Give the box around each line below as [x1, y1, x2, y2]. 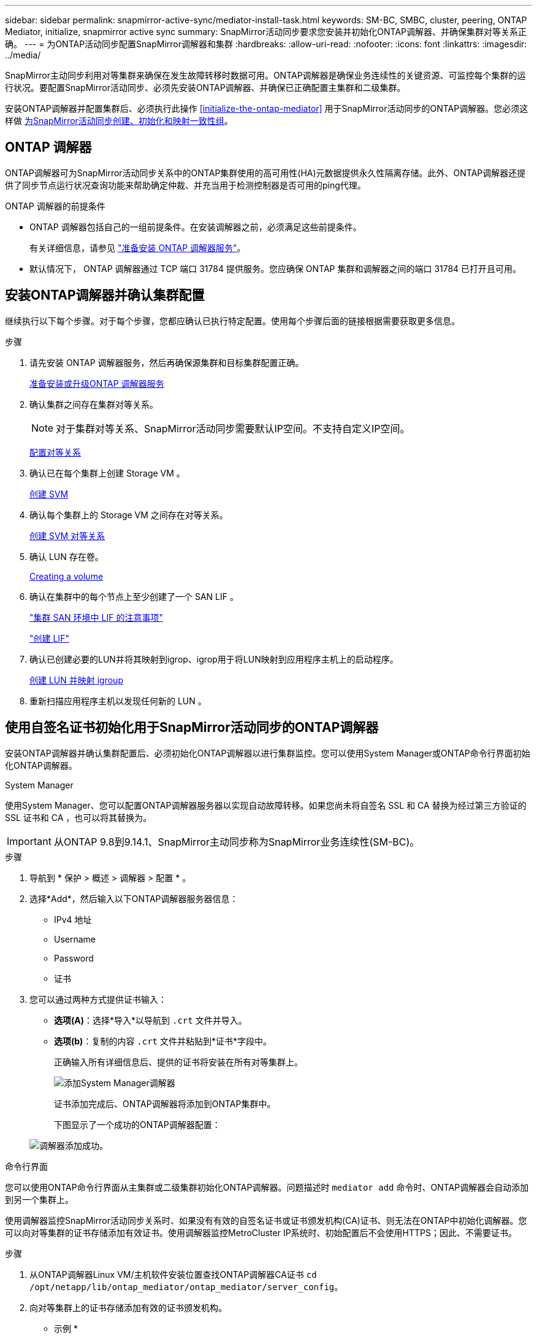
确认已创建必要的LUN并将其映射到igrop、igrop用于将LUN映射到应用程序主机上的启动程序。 [29, 653, 398, 664]
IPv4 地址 [54, 914, 92, 925]
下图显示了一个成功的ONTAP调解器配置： [54, 1119, 221, 1130]
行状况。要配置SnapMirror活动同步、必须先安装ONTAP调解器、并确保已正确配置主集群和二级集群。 [5, 82, 406, 93]
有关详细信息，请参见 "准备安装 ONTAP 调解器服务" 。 [29, 242, 246, 253]
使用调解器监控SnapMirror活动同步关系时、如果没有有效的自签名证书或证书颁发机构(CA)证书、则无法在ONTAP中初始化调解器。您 [5, 1215, 527, 1226]
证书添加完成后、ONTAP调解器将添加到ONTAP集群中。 [54, 1098, 276, 1109]
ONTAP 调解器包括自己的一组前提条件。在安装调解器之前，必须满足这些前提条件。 [29, 221, 362, 232]
